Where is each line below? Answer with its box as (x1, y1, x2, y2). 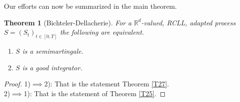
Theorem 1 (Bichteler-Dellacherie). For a (4, 17, 132, 27)
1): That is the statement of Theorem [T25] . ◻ (24, 88, 166, 98)
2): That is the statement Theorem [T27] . (44, 79, 169, 89)
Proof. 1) (4, 79, 30, 89)
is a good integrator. (22, 62, 82, 72)
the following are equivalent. (60, 27, 144, 37)
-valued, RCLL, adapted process (141, 17, 236, 27)
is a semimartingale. (22, 46, 83, 56)
